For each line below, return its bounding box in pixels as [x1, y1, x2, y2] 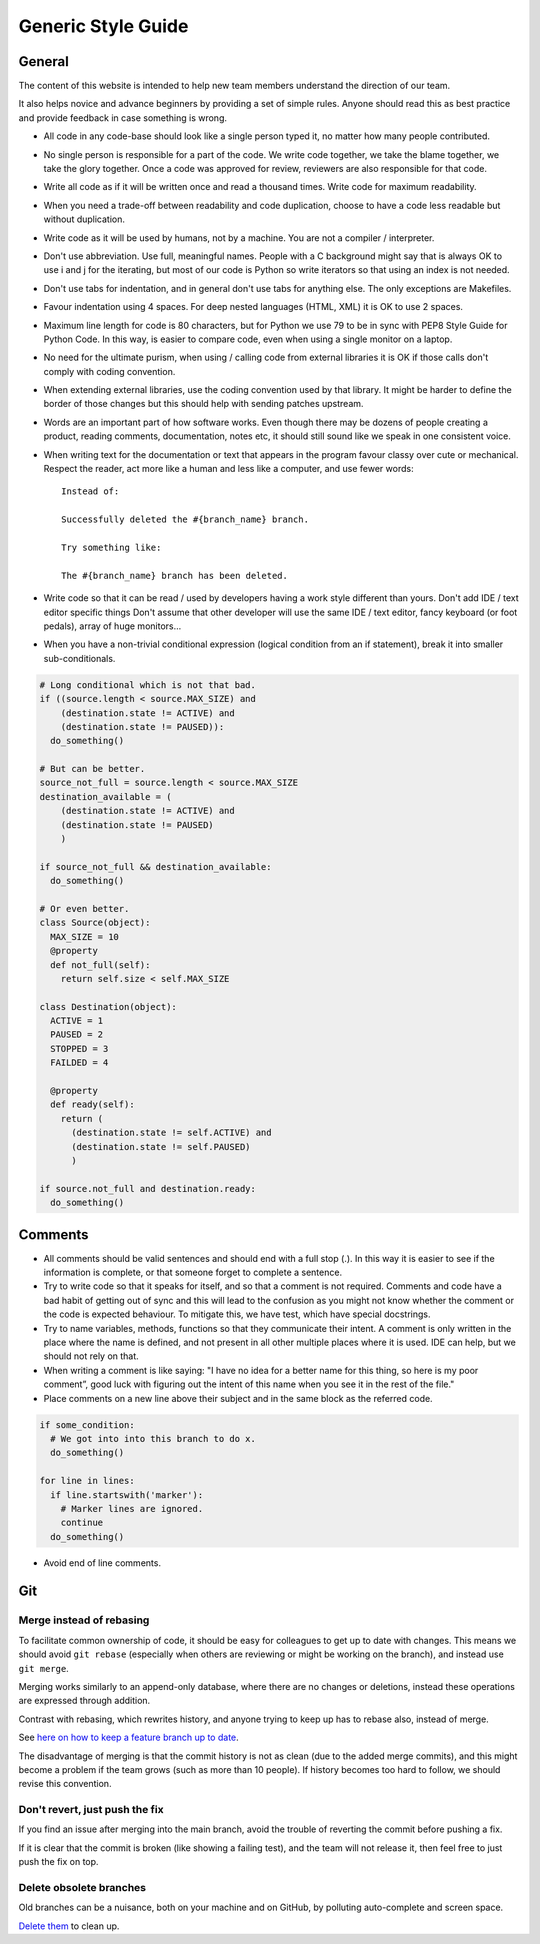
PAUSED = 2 [50, 1029, 104, 1040]
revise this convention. [18, 1778, 112, 1790]
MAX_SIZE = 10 [50, 931, 120, 942]
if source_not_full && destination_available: [39, 861, 272, 872]
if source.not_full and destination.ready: [39, 1183, 257, 1194]
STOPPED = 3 [50, 1043, 109, 1054]
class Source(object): [39, 917, 151, 929]
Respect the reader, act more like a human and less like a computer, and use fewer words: [43, 463, 414, 475]
